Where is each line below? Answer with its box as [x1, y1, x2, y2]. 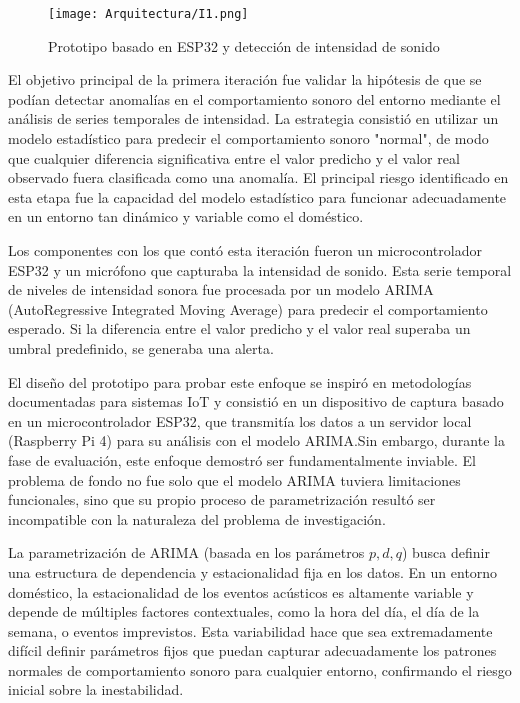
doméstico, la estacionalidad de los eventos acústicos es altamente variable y [8, 581, 474, 602]
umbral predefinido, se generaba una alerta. [8, 337, 274, 358]
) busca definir [401, 542, 490, 563]
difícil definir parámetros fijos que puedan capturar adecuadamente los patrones [8, 640, 497, 661]
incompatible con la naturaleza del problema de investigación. [8, 508, 386, 529]
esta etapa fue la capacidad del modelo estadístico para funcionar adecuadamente [8, 186, 507, 207]
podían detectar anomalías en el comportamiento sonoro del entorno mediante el [8, 88, 501, 109]
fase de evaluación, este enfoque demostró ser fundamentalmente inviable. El [8, 449, 477, 470]
